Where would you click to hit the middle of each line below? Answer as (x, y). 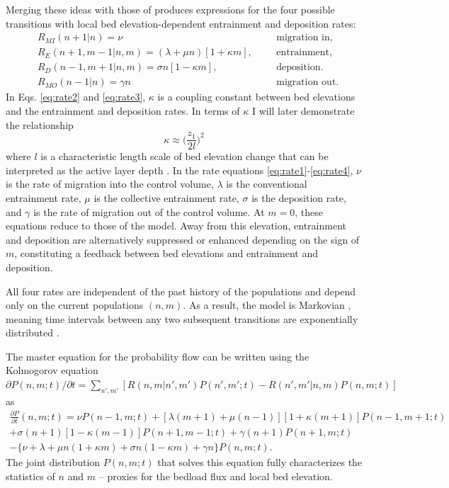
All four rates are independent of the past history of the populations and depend (181, 291)
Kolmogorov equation (52, 370)
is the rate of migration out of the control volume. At (149, 211)
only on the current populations (75, 305)
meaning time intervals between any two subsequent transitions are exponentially (182, 318)
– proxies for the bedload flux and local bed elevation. (216, 476)
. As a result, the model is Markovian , (267, 305)
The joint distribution (53, 462)
